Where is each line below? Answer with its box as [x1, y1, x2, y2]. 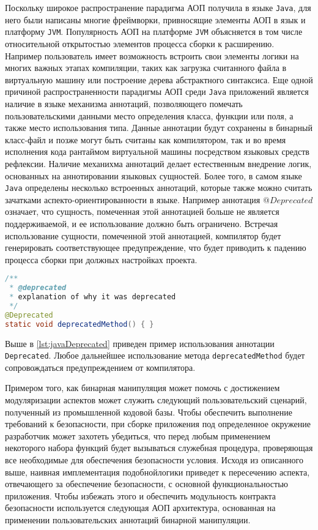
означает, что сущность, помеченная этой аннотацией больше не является [5, 205, 279, 218]
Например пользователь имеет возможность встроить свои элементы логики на [5, 49, 299, 62]
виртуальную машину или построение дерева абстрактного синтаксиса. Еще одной [5, 73, 313, 86]
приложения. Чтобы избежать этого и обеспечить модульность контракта [5, 489, 276, 502]
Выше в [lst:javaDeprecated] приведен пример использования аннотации [5, 337, 275, 349]
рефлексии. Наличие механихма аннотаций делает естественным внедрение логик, [5, 157, 312, 170]
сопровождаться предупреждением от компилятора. [5, 360, 196, 373]
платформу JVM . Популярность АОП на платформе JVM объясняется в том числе [5, 25, 303, 38]
